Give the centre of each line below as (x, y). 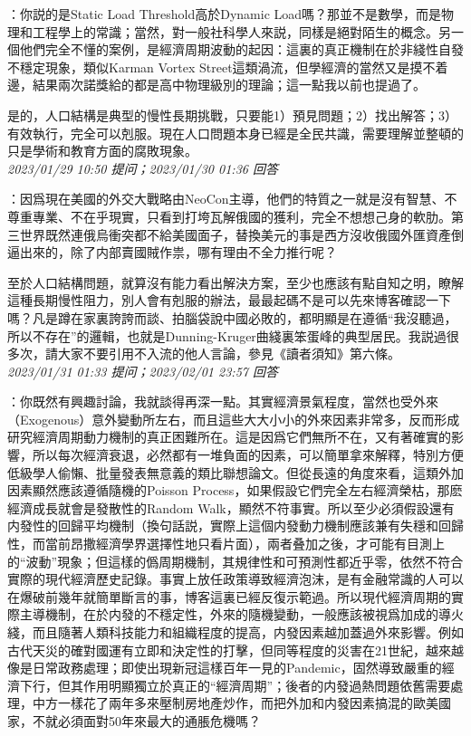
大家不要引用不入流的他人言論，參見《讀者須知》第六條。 (229, 354)
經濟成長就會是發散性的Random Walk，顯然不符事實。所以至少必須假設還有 (231, 507)
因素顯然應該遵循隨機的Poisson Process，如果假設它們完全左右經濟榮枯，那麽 (235, 490)
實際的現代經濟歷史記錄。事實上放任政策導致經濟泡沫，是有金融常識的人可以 (235, 579)
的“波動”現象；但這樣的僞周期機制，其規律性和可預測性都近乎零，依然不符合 (235, 561)
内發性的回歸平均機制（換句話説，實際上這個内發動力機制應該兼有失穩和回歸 (235, 526)
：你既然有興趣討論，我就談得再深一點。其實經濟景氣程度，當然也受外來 (223, 401)
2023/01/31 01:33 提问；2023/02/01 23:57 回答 (143, 371)
